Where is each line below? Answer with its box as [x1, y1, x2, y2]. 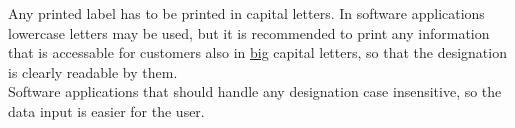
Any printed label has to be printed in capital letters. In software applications [8, 3, 485, 23]
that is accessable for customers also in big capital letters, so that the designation [8, 42, 507, 63]
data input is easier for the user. [8, 100, 205, 121]
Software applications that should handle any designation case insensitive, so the [8, 81, 502, 102]
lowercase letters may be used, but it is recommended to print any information [8, 22, 490, 43]
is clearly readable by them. [8, 61, 178, 82]
